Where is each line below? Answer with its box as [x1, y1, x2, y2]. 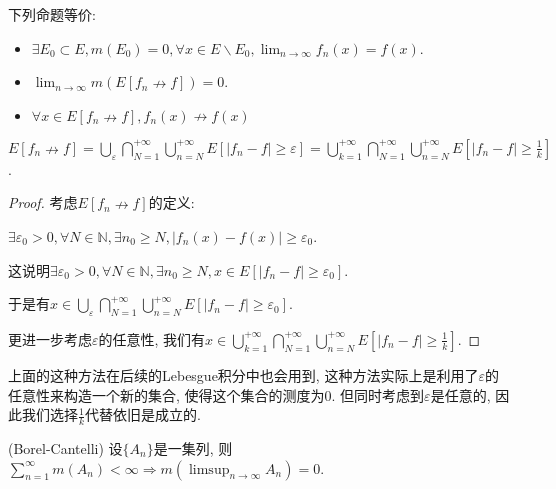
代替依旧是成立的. [85, 404, 202, 425]
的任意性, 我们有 [98, 328, 206, 349]
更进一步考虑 [8, 328, 92, 349]
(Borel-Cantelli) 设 [8, 437, 123, 458]
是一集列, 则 [153, 437, 233, 458]
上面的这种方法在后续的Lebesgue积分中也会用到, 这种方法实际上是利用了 [8, 364, 479, 385]
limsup [188, 462, 230, 477]
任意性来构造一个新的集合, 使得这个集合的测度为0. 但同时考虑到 [8, 384, 425, 405]
